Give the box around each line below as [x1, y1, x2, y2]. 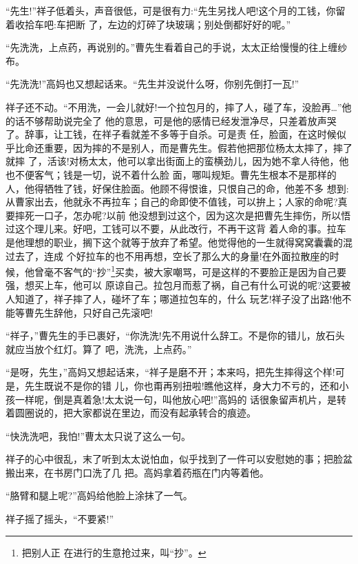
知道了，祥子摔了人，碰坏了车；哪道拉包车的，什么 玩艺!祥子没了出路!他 [14, 291, 342, 305]
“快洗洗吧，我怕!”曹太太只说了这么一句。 [6, 428, 191, 443]
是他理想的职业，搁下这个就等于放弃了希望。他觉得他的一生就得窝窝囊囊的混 [6, 234, 352, 249]
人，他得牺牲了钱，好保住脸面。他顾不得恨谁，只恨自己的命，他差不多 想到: [6, 181, 349, 195]
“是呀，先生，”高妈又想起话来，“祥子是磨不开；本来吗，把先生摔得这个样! [6, 365, 335, 379]
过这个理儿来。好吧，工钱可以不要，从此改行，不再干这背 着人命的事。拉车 [6, 221, 346, 236]
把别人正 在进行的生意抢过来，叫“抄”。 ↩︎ [21, 545, 207, 559]
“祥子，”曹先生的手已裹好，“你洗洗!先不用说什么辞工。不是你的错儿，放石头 [6, 328, 345, 343]
